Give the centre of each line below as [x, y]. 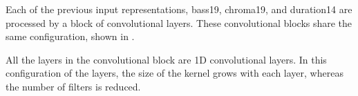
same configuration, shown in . [70, 36]
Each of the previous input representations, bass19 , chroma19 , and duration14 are [179, 9]
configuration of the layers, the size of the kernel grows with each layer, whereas [175, 73]
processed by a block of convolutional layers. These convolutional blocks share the [179, 22]
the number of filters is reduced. [73, 86]
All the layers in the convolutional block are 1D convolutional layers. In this [166, 59]
